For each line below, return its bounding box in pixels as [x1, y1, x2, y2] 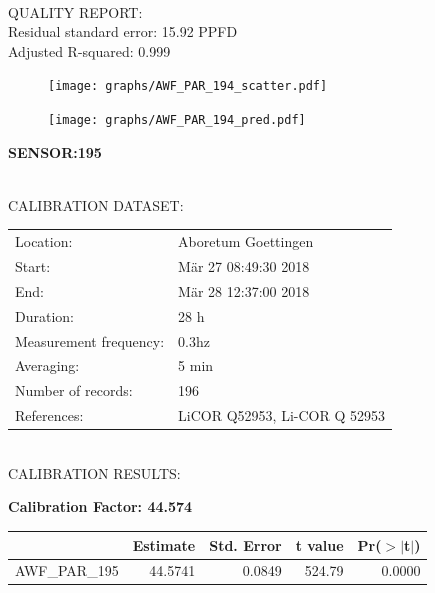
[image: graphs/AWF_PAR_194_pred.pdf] [48, 113, 306, 128]
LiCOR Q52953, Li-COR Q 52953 [178, 405, 385, 426]
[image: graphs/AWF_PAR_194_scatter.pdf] [48, 79, 328, 94]
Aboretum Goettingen [178, 231, 314, 252]
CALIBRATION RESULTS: [8, 462, 181, 483]
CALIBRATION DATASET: [8, 194, 184, 215]
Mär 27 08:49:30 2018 [178, 256, 310, 277]
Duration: [15, 305, 74, 326]
